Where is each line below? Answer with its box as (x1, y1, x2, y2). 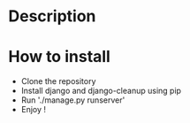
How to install (8, 47, 111, 67)
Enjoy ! (20, 104, 46, 115)
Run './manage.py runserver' (20, 95, 125, 105)
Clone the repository (20, 76, 96, 87)
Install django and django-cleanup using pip (20, 86, 182, 96)
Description (8, 6, 96, 27)
